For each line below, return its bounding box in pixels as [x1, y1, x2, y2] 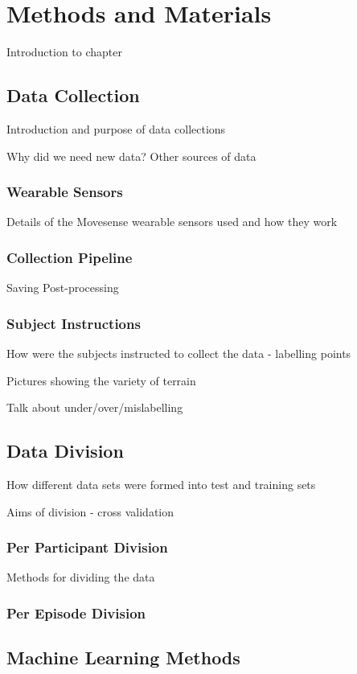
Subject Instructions [6, 313, 141, 333]
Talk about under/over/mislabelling [6, 399, 183, 416]
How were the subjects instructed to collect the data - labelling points [6, 344, 351, 361]
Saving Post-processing [6, 279, 119, 296]
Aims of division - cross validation [6, 503, 174, 520]
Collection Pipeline [6, 247, 133, 267]
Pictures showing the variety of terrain [6, 372, 196, 388]
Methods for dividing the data [6, 569, 155, 586]
